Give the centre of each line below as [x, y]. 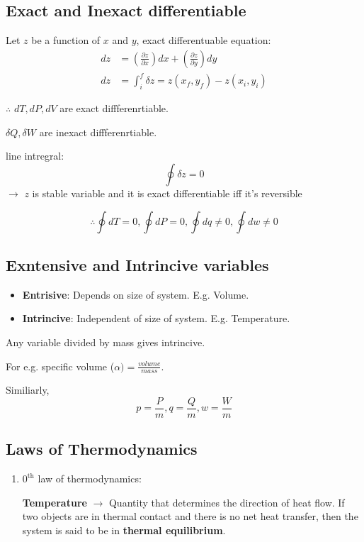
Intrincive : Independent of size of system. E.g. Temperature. [156, 318]
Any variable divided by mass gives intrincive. [106, 342]
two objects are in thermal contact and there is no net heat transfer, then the [190, 516]
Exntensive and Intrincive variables [137, 264]
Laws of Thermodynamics [102, 449]
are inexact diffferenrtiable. [98, 132]
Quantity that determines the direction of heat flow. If [227, 502]
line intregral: [35, 156]
